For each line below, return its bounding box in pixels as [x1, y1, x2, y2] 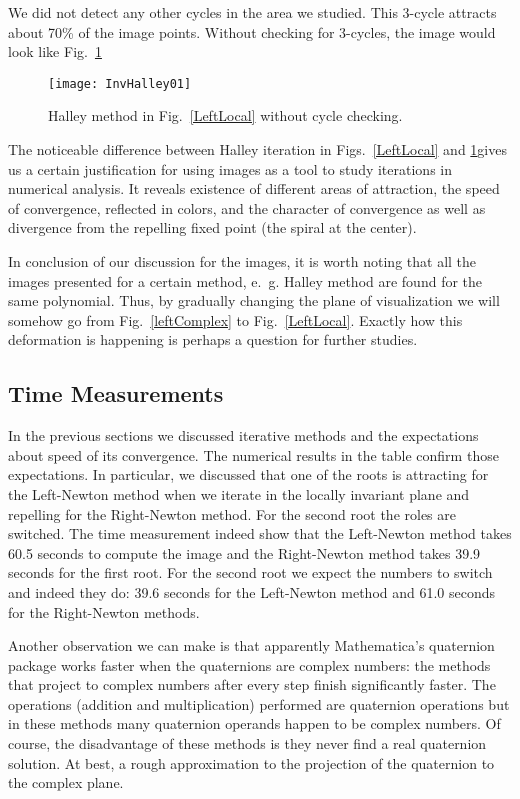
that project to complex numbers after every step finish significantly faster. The [8, 674, 496, 695]
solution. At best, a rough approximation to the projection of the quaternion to [8, 752, 495, 773]
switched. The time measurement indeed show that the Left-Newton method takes [8, 523, 512, 544]
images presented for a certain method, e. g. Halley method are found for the [8, 270, 483, 291]
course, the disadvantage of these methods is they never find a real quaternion [8, 733, 487, 754]
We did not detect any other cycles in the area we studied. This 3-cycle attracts [8, 2, 497, 22]
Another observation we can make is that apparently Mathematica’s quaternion [8, 635, 495, 656]
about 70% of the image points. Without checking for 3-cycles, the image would [8, 21, 496, 42]
